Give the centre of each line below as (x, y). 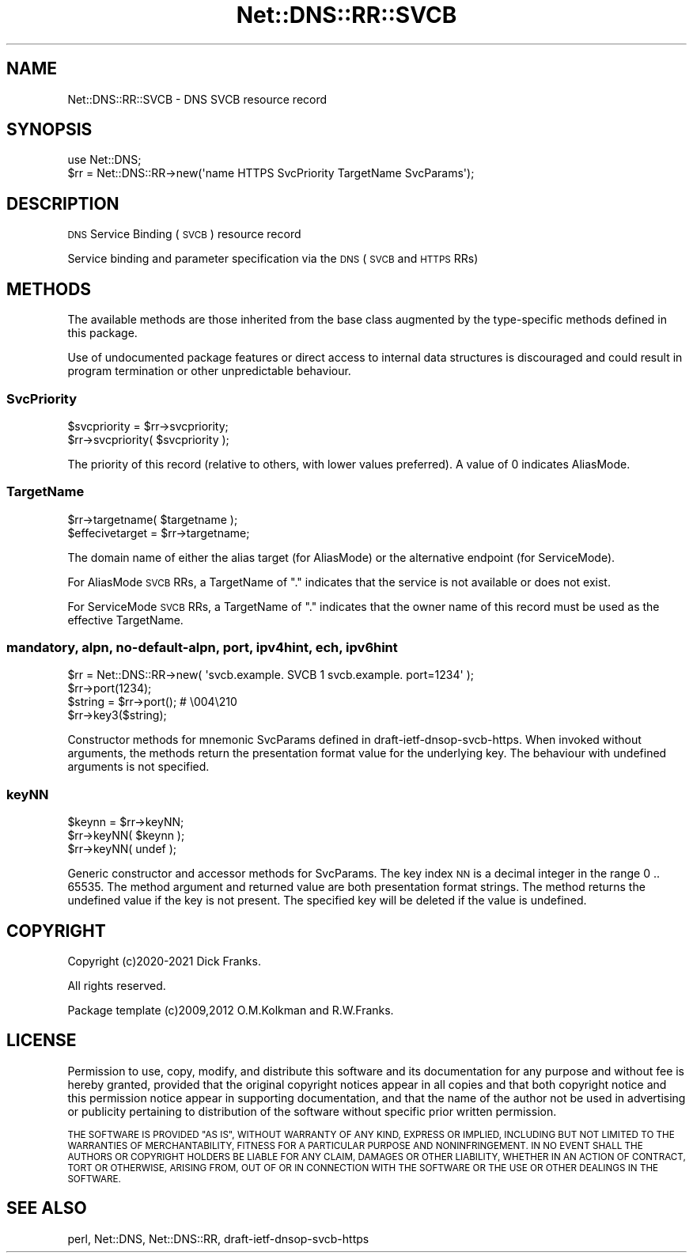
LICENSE (42, 1041)
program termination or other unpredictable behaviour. (209, 371)
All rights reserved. (117, 985)
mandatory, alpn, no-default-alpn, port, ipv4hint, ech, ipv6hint (202, 647)
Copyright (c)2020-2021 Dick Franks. (164, 961)
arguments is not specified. (138, 767)
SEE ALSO (47, 1208)
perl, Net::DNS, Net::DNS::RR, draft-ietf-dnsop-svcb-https (218, 1238)
